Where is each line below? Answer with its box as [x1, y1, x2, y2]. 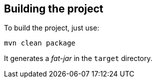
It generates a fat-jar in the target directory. [4, 54, 153, 63]
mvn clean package [4, 39, 76, 47]
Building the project [4, 2, 104, 15]
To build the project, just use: [4, 23, 99, 32]
